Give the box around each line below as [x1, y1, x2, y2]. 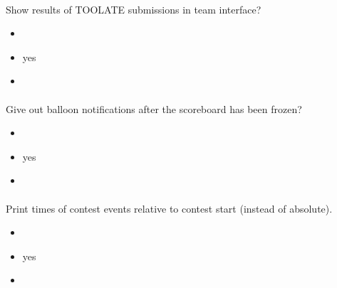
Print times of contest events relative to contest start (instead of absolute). [6, 201, 333, 215]
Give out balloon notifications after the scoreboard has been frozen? [6, 101, 302, 116]
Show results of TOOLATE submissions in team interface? [6, 1, 261, 16]
